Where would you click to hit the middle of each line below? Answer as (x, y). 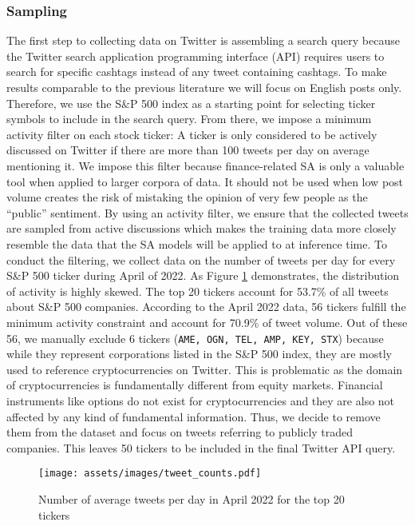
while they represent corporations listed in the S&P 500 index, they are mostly (199, 354)
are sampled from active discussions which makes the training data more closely (202, 228)
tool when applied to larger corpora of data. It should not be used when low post (205, 181)
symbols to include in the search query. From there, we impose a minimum (189, 119)
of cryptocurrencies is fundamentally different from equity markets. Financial (195, 385)
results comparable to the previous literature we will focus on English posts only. (204, 87)
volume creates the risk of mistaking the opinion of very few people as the (187, 197)
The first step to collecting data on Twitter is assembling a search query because (203, 40)
